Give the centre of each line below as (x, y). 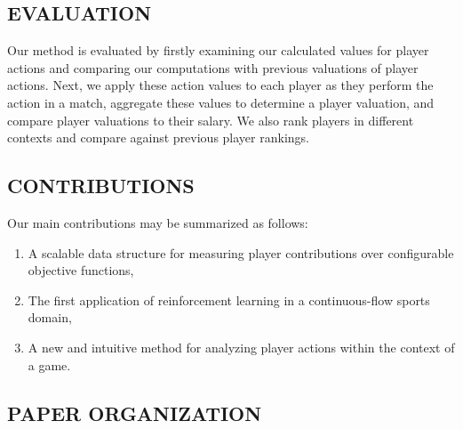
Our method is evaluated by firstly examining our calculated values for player (218, 50)
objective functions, (81, 270)
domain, (50, 317)
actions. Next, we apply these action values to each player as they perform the (220, 85)
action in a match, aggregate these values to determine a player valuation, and (221, 102)
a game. (49, 364)
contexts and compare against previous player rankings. (158, 138)
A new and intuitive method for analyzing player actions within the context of (241, 347)
